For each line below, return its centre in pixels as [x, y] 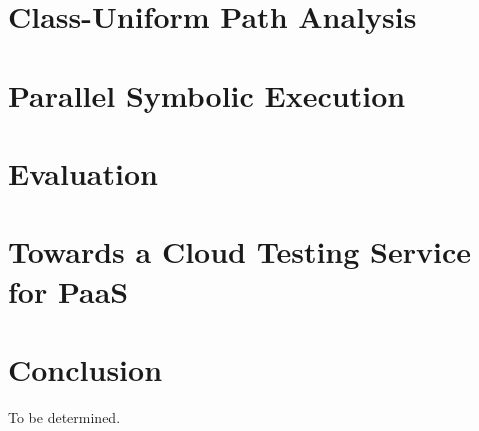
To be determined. [64, 416]
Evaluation [83, 172]
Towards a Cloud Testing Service [239, 251]
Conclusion [85, 368]
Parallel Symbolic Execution [207, 94]
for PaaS [68, 290]
